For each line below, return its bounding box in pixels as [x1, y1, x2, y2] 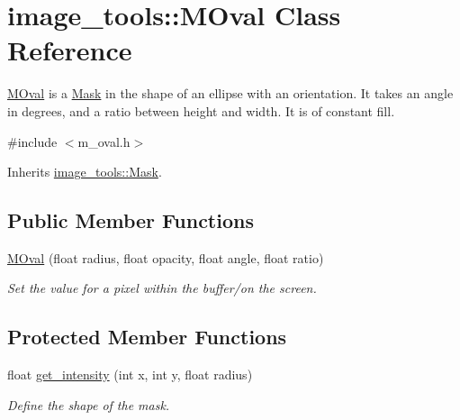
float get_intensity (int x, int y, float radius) [7, 365, 253, 384]
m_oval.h [77, 132, 131, 151]
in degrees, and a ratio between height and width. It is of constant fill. [7, 101, 395, 120]
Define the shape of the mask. [7, 395, 170, 414]
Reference [7, 32, 132, 68]
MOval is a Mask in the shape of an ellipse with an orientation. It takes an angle [7, 84, 454, 103]
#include [7, 132, 58, 151]
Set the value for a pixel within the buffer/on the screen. [7, 278, 317, 297]
